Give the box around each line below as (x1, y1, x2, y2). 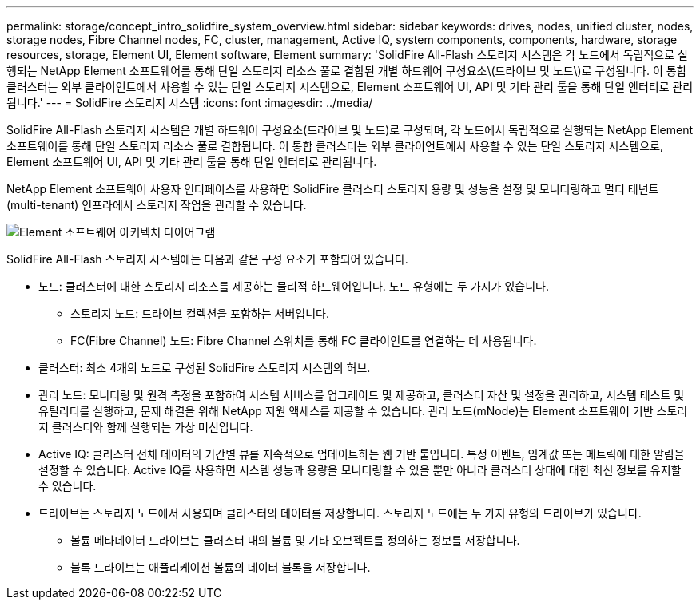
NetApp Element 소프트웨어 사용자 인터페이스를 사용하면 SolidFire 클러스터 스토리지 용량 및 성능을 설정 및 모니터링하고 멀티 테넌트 (6, 182, 659, 196)
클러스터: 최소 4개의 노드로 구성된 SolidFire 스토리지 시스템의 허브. (38, 361, 371, 374)
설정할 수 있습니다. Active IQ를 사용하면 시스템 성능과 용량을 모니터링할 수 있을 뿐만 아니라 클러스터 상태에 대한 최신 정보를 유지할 (38, 463, 682, 477)
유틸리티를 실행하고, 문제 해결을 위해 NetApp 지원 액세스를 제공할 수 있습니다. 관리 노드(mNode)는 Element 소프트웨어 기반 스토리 (38, 404, 688, 418)
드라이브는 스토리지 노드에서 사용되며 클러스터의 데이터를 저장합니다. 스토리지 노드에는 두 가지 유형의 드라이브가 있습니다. (38, 506, 642, 520)
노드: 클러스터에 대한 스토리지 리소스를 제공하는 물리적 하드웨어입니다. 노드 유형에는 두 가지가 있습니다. (38, 279, 549, 293)
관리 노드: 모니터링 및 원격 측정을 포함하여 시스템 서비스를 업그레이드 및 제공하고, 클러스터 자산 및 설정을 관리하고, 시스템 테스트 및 (38, 388, 685, 402)
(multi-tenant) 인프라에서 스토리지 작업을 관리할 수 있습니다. (6, 198, 307, 212)
